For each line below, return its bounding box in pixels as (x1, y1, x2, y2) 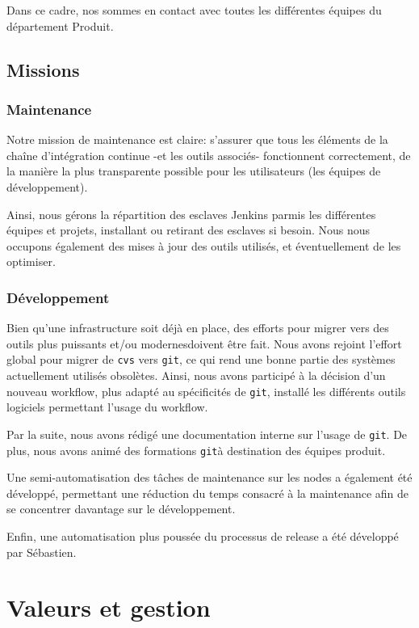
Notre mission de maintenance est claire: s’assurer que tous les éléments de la (6, 131, 388, 148)
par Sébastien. (6, 543, 77, 560)
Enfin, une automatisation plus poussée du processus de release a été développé (6, 527, 399, 544)
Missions (6, 57, 80, 82)
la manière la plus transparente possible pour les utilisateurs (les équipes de (6, 162, 381, 179)
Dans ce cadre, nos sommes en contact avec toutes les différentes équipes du (6, 2, 382, 18)
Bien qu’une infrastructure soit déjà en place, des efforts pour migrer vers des (6, 319, 389, 336)
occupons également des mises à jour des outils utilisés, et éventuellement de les (6, 237, 401, 254)
